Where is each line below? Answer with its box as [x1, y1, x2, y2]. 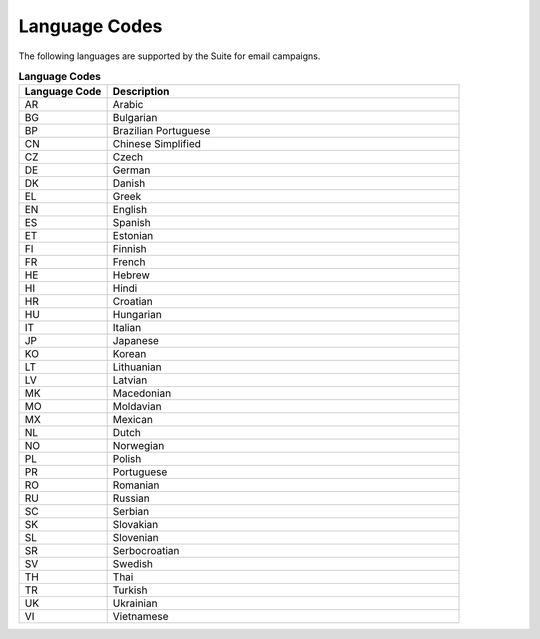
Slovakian [112, 518, 159, 532]
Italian [112, 321, 142, 335]
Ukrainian [112, 596, 158, 610]
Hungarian [112, 308, 162, 322]
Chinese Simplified [112, 137, 202, 151]
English [112, 203, 148, 217]
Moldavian [112, 400, 162, 414]
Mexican [112, 413, 154, 427]
